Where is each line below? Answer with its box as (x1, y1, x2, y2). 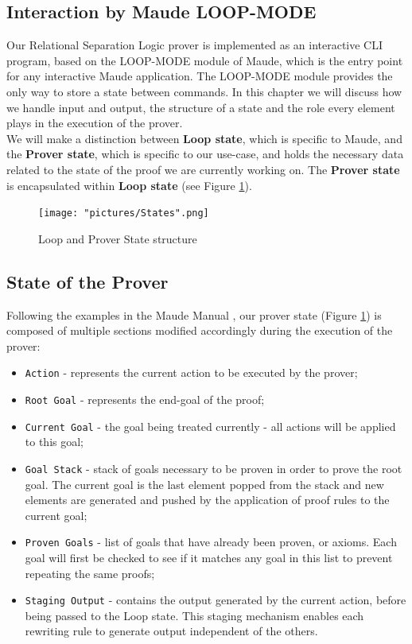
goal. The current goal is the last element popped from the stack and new (25, 475, 384, 492)
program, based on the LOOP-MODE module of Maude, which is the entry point (6, 52, 403, 68)
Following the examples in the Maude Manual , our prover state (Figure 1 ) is (6, 306, 382, 323)
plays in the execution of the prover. (6, 114, 183, 131)
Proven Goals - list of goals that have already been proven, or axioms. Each (25, 533, 397, 550)
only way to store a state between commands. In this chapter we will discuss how (6, 83, 402, 99)
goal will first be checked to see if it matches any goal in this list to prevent (25, 549, 393, 566)
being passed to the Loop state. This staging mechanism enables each (25, 607, 364, 623)
